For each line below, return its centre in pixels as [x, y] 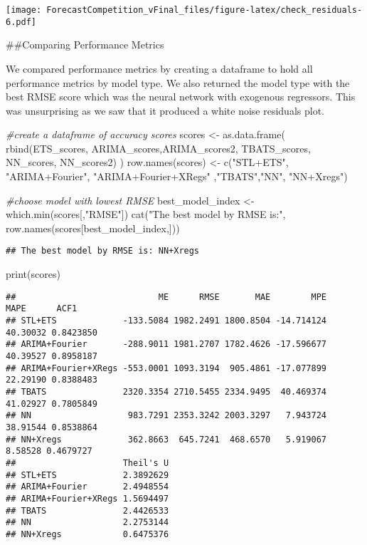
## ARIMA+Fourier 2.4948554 [87, 487]
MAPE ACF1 [42, 309]
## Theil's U [87, 463]
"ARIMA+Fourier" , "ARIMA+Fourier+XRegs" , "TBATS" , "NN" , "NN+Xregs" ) [177, 176]
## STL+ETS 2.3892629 [87, 475]
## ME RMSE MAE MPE [166, 297]
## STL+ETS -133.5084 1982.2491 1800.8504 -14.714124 [166, 321]
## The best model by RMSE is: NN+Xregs [103, 251]
